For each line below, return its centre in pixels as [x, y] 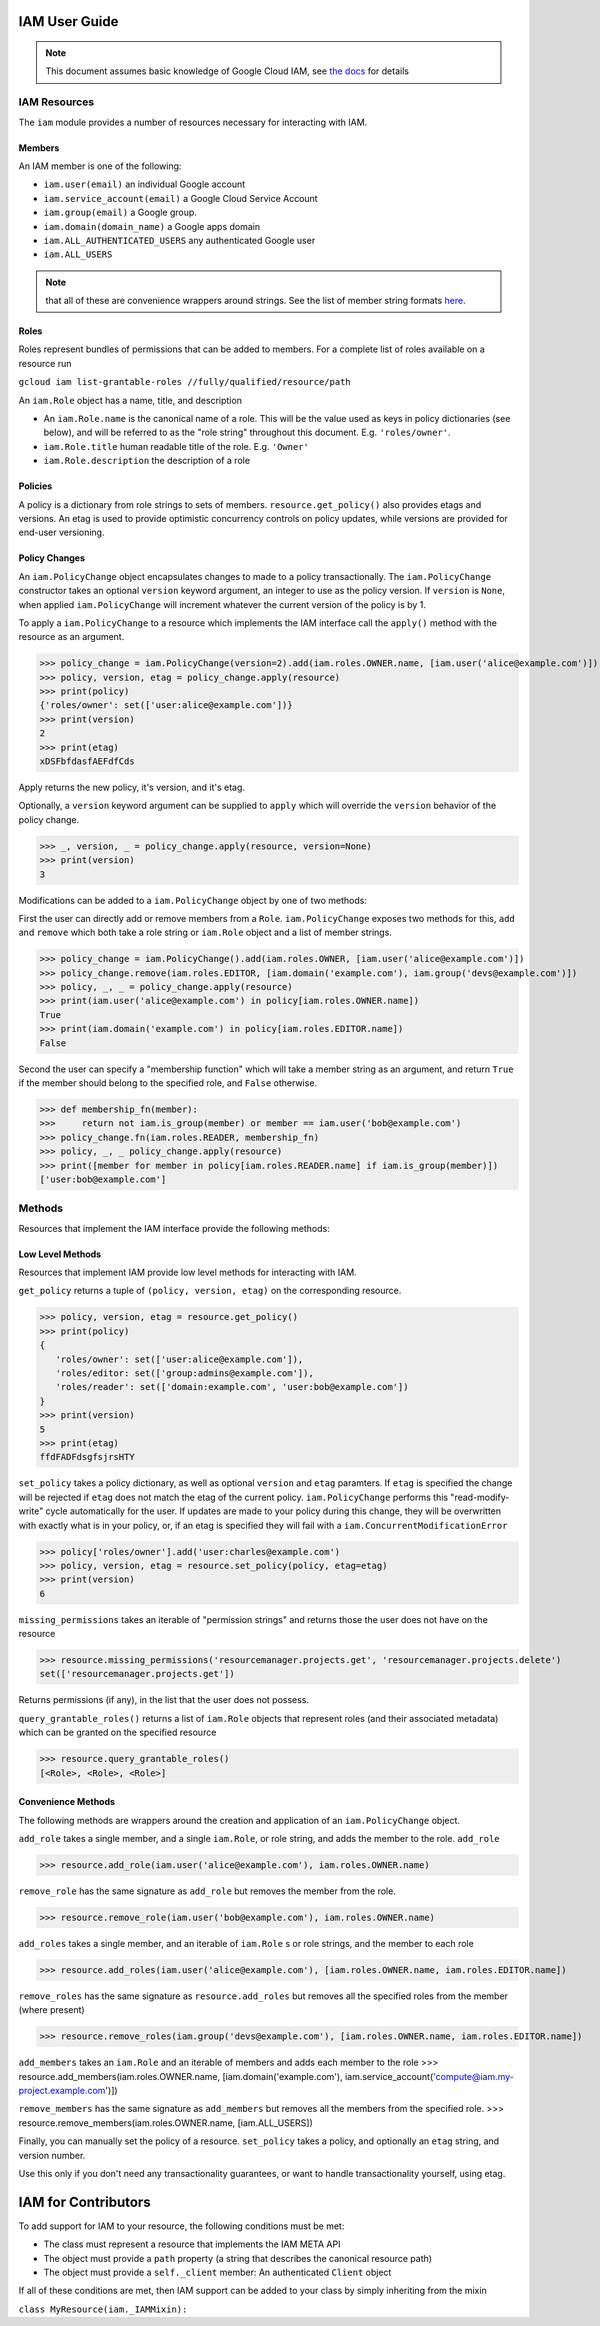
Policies [35, 486]
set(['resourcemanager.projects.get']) [137, 1674]
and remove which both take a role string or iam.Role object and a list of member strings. [205, 932]
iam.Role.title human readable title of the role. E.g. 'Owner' [176, 446]
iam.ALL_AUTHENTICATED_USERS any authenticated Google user [179, 240]
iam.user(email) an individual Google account [144, 184]
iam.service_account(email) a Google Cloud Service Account [181, 198]
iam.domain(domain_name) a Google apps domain [152, 226]
